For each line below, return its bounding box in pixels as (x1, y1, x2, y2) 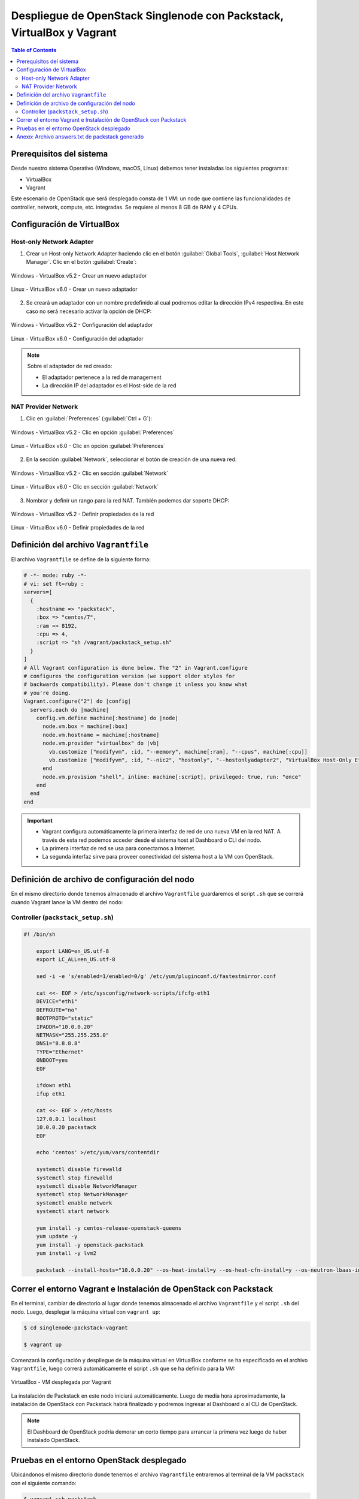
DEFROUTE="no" (36, 1006, 78, 1013)
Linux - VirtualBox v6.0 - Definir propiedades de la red (11, 524, 145, 531)
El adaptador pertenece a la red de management (42, 374, 162, 381)
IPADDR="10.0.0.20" (36, 1023, 94, 1030)
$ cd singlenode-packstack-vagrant (23, 1324, 128, 1331)
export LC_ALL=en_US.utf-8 (36, 956, 116, 963)
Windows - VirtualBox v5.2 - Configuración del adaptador (11, 321, 153, 329)
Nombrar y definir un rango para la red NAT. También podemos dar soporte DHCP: (26, 496, 230, 504)
